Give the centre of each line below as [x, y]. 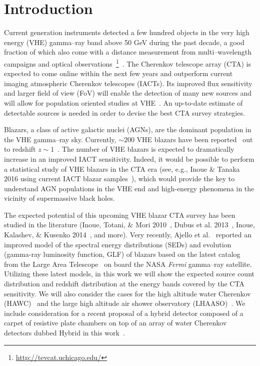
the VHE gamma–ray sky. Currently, [60, 139]
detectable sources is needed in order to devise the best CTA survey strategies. [124, 112]
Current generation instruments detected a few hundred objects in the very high [127, 32]
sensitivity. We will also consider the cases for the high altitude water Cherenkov [127, 293]
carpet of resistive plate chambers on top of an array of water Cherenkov [115, 323]
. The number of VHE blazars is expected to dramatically [146, 149]
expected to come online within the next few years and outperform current [118, 73]
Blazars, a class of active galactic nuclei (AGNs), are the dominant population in [128, 129]
